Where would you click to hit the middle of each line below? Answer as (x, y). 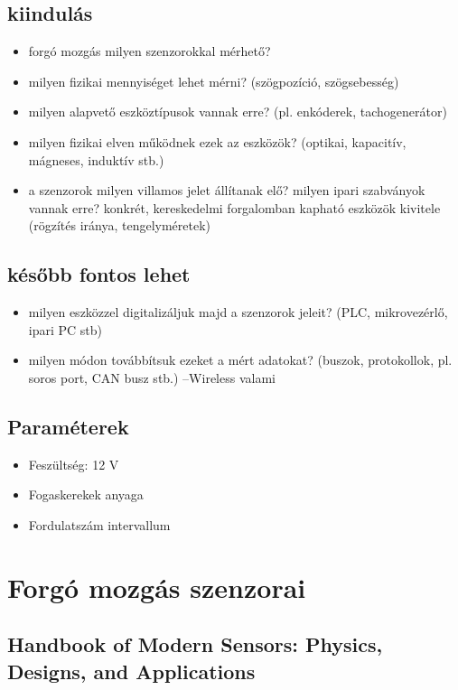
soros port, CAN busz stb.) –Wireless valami (152, 377)
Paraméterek (68, 426)
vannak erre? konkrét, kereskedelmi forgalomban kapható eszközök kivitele (234, 207)
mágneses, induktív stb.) (96, 159)
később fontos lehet (99, 274)
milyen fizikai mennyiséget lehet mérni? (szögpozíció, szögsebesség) (214, 81)
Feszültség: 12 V (74, 464)
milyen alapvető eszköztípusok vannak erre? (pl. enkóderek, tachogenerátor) (238, 112)
